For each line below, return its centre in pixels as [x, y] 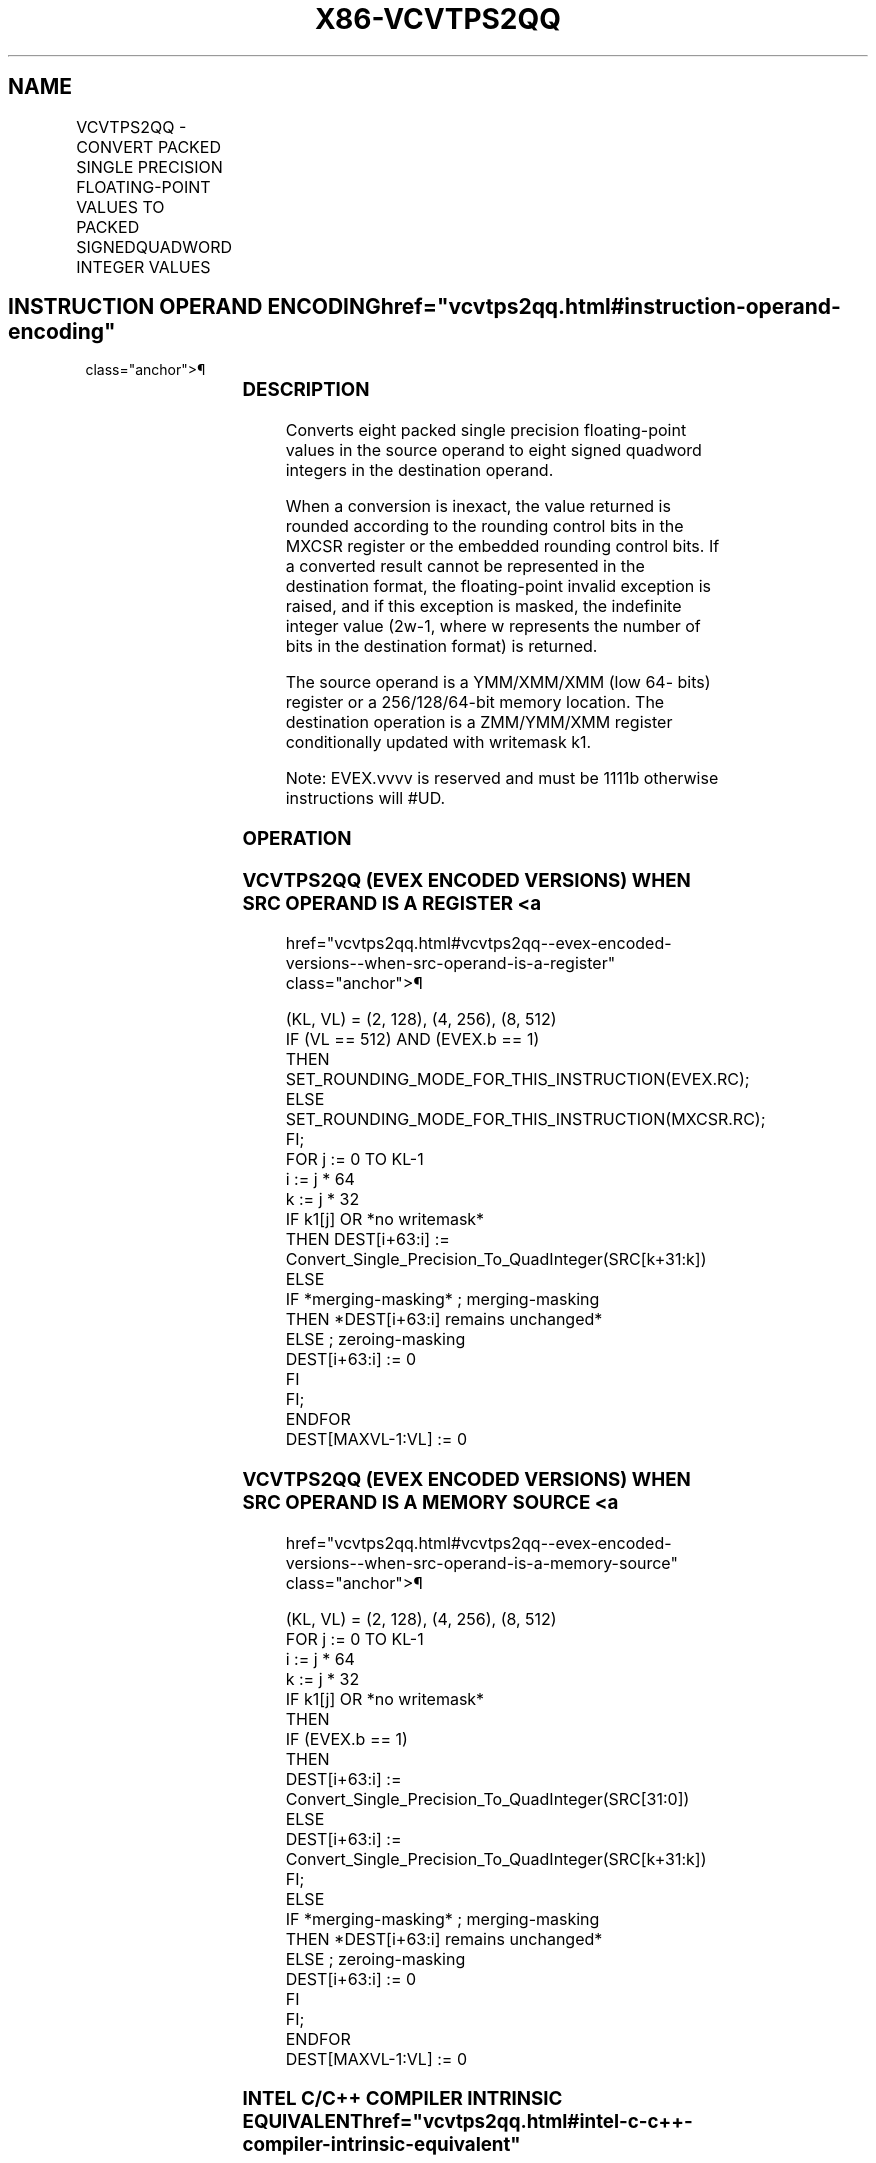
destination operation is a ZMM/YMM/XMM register [479, 722]
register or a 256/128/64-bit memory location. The [475, 702]
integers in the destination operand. [419, 470]
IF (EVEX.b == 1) [346, 1738]
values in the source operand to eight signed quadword [493, 450]
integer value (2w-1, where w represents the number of [493, 626]
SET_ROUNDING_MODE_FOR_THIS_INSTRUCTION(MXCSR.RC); [525, 1119]
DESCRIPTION [306, 390]
